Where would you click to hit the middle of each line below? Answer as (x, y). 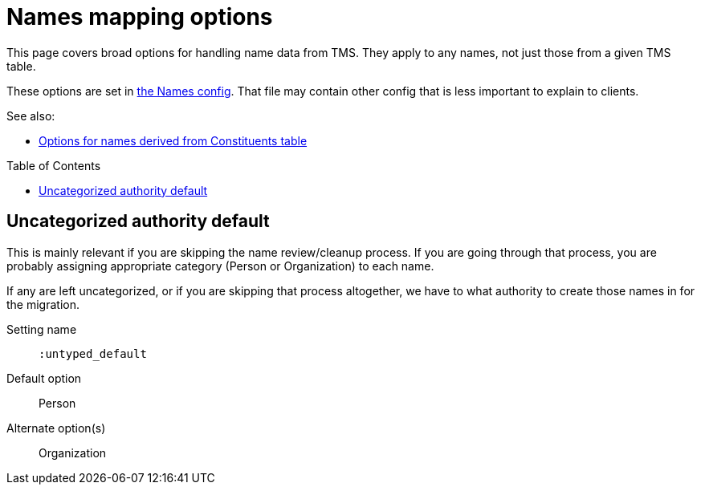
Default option (44, 378)
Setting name (42, 329)
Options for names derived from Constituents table (173, 140)
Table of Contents (54, 165)
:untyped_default (93, 353)
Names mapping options (140, 17)
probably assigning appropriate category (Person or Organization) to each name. (220, 266)
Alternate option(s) (56, 428)
